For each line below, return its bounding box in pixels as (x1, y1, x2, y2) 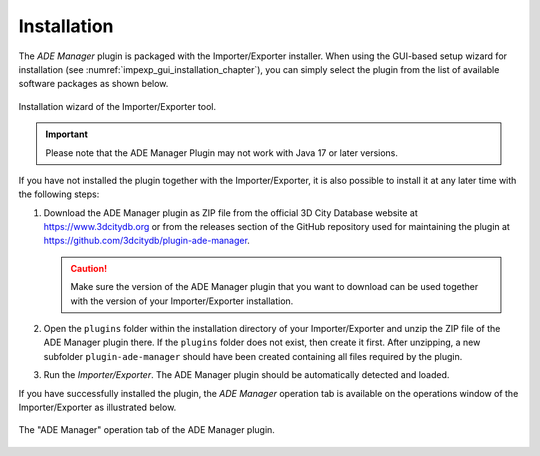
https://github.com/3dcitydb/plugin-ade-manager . (43, 235, 250, 247)
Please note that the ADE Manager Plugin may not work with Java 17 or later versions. (45, 146, 399, 159)
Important (45, 128, 89, 140)
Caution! (70, 262, 108, 274)
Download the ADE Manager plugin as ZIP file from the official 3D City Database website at (43, 206, 419, 219)
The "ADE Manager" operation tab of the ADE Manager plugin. (18, 424, 275, 436)
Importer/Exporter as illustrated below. (18, 401, 177, 413)
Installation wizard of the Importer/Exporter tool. (18, 100, 217, 112)
